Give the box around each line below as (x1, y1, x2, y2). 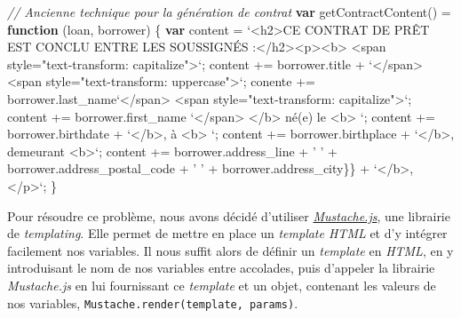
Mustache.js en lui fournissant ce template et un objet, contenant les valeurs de (7, 275, 436, 294)
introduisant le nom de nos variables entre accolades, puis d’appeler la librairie (7, 258, 435, 277)
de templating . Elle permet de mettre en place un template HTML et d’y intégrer (7, 224, 448, 242)
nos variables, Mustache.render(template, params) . (7, 293, 298, 312)
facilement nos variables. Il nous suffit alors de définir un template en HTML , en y (7, 241, 454, 259)
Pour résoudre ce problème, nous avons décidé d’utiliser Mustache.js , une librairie (7, 206, 450, 225)
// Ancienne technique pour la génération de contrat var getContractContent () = (7, 3, 451, 20)
